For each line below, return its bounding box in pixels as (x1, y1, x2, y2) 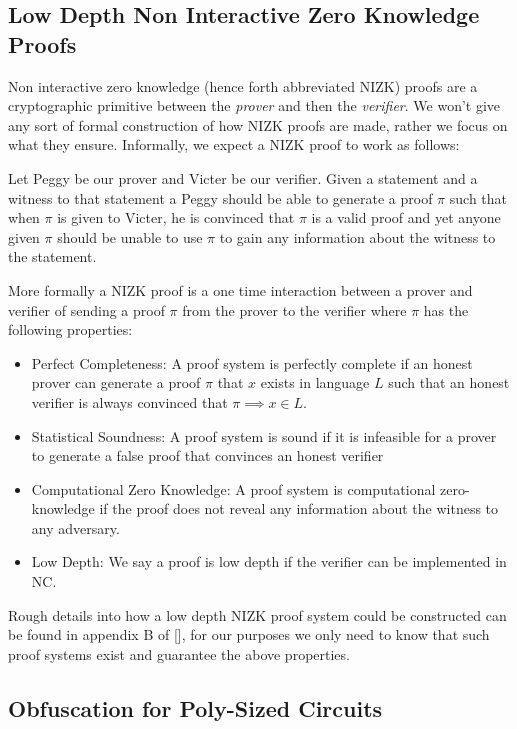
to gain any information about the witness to (219, 226, 496, 247)
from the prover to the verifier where (182, 299, 407, 320)
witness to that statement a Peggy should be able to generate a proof (8, 187, 433, 208)
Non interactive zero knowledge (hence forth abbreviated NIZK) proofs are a (8, 75, 478, 96)
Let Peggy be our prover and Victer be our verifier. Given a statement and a (8, 167, 478, 188)
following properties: (8, 319, 133, 340)
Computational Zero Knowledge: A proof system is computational (31, 478, 436, 499)
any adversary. (31, 517, 120, 538)
